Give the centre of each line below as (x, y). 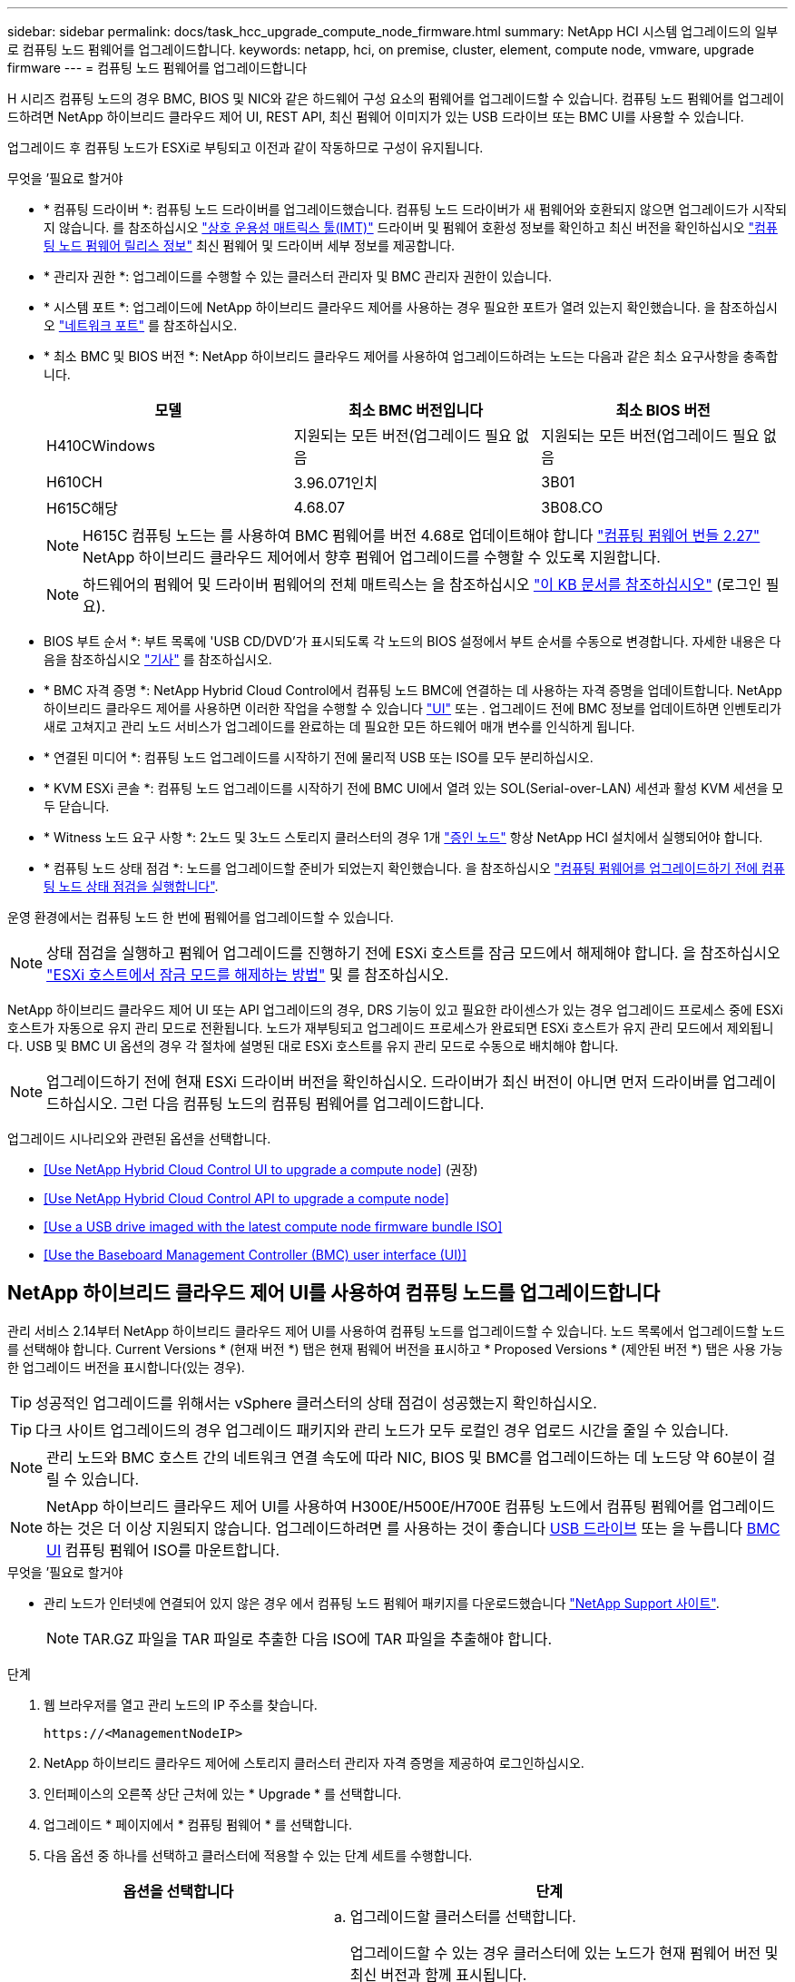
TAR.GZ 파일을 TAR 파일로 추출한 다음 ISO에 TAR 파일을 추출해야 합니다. (318, 1639)
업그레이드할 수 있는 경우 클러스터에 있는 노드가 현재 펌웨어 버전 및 (564, 1953)
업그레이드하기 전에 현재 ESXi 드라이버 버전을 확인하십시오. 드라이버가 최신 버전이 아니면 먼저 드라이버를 (383, 1082)
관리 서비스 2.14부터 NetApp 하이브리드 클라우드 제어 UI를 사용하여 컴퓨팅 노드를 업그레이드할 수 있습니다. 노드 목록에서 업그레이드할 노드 (396, 1330)
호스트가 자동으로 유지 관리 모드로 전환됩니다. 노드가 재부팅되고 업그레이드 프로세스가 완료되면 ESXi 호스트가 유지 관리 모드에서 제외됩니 (391, 1028)
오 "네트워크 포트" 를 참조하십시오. (141, 325)
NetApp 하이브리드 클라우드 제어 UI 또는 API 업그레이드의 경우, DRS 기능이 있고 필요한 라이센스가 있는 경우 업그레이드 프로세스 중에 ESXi (395, 1010)
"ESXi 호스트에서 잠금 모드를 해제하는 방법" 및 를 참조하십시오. (248, 975)
